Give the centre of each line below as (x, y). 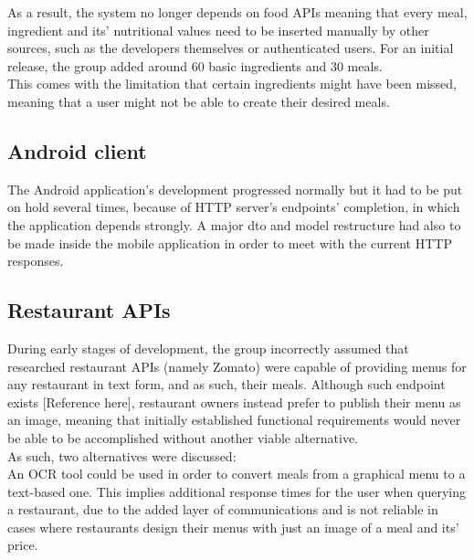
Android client (77, 150)
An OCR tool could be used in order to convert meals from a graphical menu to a (237, 474)
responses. (36, 261)
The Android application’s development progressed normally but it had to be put (235, 189)
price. (23, 545)
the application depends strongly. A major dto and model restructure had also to (234, 224)
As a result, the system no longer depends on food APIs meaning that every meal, (237, 12)
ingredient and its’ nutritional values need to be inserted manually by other (218, 30)
